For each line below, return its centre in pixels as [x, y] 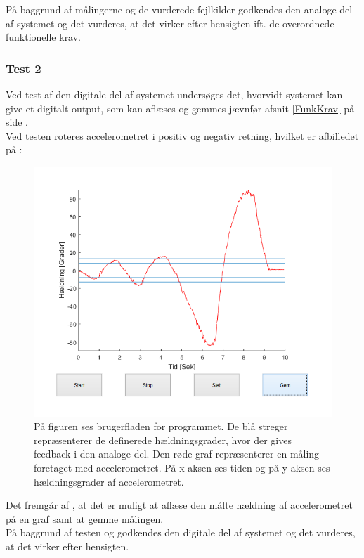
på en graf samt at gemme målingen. [85, 518]
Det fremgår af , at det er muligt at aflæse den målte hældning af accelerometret [179, 505]
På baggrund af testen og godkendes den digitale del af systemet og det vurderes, [181, 532]
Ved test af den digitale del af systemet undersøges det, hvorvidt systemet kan [174, 94]
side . [17, 122]
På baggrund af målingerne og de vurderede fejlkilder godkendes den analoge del [179, 9]
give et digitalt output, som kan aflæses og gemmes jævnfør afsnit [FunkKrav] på [180, 108]
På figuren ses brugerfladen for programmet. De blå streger [161, 426]
